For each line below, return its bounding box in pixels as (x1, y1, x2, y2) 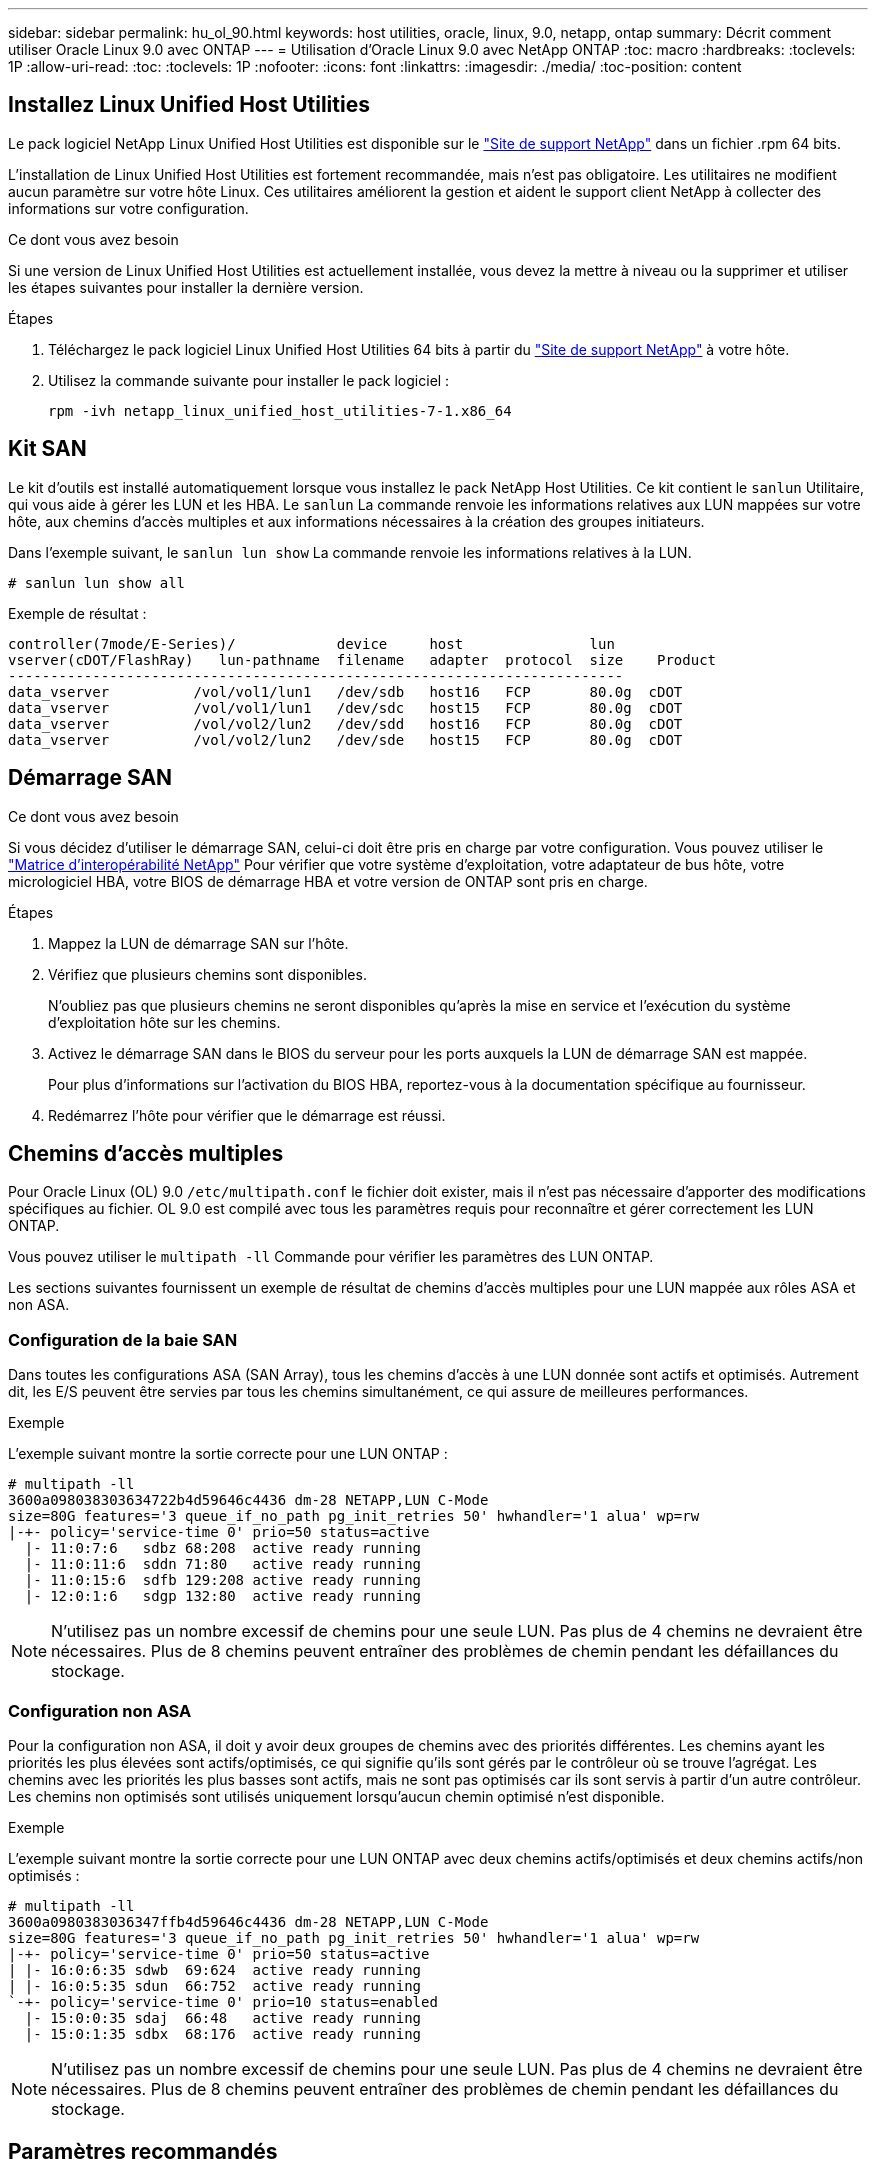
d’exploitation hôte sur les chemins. (48, 1013, 281, 1031)
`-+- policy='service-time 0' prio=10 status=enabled (8, 1993, 438, 2010)
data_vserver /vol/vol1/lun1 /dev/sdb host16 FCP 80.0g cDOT (8, 683, 683, 700)
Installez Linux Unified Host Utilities (8, 92, 370, 118)
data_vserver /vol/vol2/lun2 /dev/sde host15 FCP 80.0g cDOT (8, 731, 683, 748)
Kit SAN (8, 436, 87, 462)
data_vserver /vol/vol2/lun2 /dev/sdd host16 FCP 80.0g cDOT (8, 715, 683, 732)
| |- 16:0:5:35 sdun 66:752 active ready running (8, 1977, 422, 1994)
